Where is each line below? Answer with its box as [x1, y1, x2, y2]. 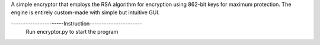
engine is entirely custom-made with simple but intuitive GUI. [11, 9, 160, 16]
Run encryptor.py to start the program [25, 28, 119, 36]
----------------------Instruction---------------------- [11, 20, 142, 27]
